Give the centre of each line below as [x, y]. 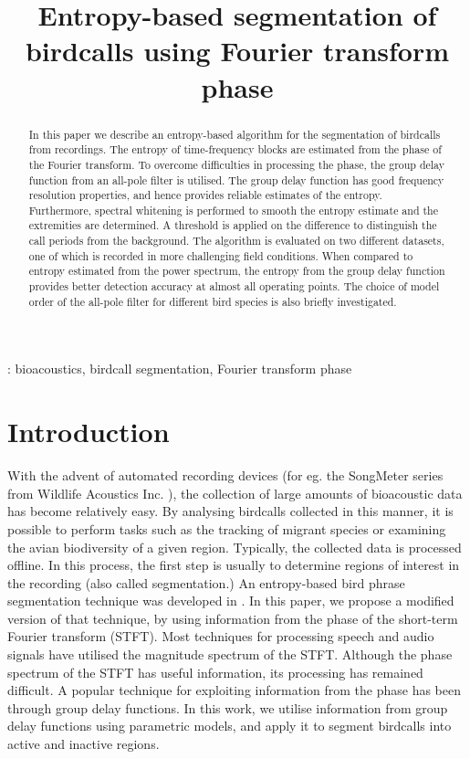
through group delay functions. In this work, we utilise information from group [228, 707]
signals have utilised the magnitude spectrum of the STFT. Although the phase [230, 654]
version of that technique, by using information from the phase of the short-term [233, 618]
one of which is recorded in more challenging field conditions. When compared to [221, 255]
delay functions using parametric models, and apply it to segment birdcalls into [230, 726]
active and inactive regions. [84, 744]
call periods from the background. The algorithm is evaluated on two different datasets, [236, 241]
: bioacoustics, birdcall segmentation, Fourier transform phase [180, 369]
